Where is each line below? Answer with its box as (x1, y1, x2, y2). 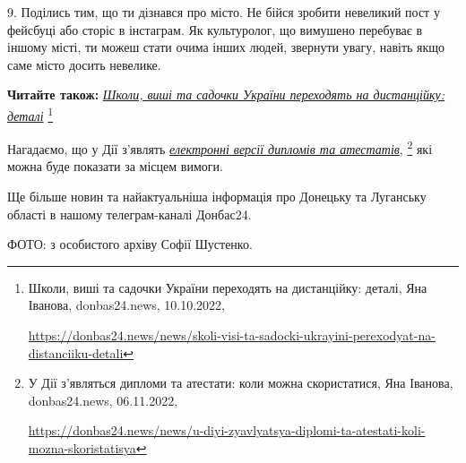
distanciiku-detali (28, 343, 124, 362)
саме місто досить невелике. (7, 55, 161, 73)
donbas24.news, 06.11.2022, (28, 390, 178, 409)
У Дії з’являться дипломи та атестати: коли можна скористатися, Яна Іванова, (28, 373, 453, 392)
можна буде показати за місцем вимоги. (7, 157, 223, 176)
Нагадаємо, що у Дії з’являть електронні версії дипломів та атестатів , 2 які (7, 137, 433, 158)
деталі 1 (7, 103, 54, 124)
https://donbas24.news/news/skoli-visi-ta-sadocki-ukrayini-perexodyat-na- (28, 326, 436, 345)
